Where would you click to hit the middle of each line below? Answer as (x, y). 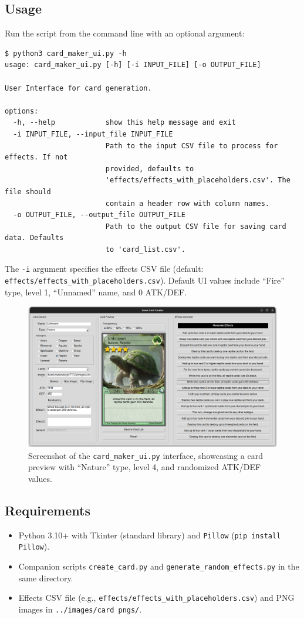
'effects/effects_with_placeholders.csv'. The (198, 180)
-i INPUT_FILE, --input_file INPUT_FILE (93, 134)
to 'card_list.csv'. (145, 249)
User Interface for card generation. (78, 88)
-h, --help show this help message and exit (124, 123)
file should (28, 192)
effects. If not (36, 157)
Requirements (48, 510)
